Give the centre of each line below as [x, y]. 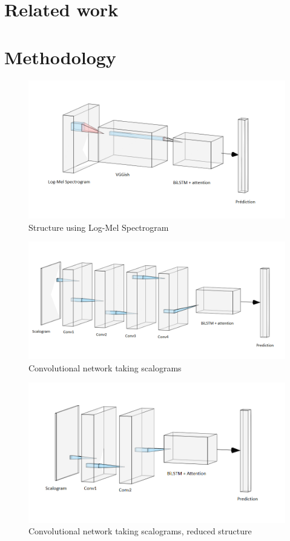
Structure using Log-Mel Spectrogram [99, 227]
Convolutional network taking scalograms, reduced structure [140, 531]
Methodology [60, 57]
